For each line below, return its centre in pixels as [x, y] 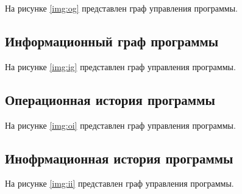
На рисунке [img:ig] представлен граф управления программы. [120, 66]
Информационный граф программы [112, 41]
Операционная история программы [110, 99]
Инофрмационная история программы [119, 158]
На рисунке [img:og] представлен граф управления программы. [121, 8]
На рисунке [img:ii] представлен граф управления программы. [119, 183]
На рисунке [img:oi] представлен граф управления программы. [120, 125]
